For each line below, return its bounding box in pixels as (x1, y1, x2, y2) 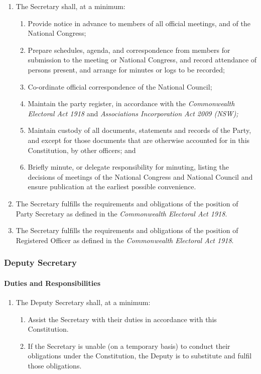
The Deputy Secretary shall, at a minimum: (16, 296, 151, 307)
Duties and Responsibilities (4, 277, 101, 288)
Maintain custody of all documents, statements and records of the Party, (28, 125, 251, 135)
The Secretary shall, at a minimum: (16, 1, 125, 11)
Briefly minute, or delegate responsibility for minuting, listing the (28, 162, 229, 172)
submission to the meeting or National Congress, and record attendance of (28, 54, 257, 65)
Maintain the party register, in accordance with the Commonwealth (28, 98, 235, 109)
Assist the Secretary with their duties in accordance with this (28, 314, 217, 324)
